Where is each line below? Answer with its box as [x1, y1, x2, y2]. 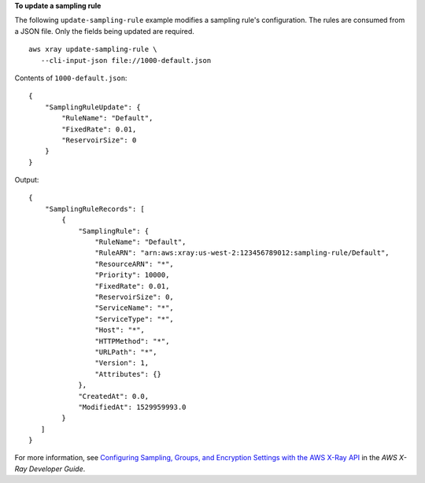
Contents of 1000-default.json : [14, 73, 128, 83]
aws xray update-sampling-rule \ [28, 45, 157, 54]
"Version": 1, [94, 359, 150, 367]
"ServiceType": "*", [94, 315, 175, 323]
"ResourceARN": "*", [94, 260, 175, 268]
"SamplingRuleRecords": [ [44, 205, 146, 213]
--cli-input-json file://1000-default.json [40, 56, 212, 65]
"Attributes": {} [94, 370, 161, 378]
